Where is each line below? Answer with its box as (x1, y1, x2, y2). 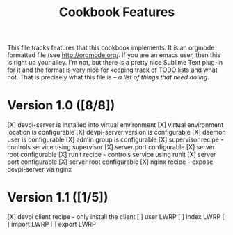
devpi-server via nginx (7, 165, 72, 174)
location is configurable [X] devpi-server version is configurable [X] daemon (7, 128, 226, 137)
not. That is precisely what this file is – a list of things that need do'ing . (7, 73, 210, 82)
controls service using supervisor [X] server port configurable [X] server (7, 143, 216, 151)
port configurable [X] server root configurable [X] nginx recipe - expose (7, 158, 214, 166)
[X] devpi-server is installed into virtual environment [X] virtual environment (7, 121, 224, 129)
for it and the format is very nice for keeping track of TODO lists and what (7, 66, 218, 74)
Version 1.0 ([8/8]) (7, 98, 115, 114)
